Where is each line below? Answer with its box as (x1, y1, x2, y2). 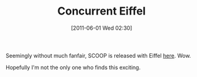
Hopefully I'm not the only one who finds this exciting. (5, 64, 141, 71)
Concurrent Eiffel (57, 4, 146, 18)
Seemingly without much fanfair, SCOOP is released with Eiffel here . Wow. (5, 52, 192, 59)
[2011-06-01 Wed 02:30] (71, 24, 133, 32)
